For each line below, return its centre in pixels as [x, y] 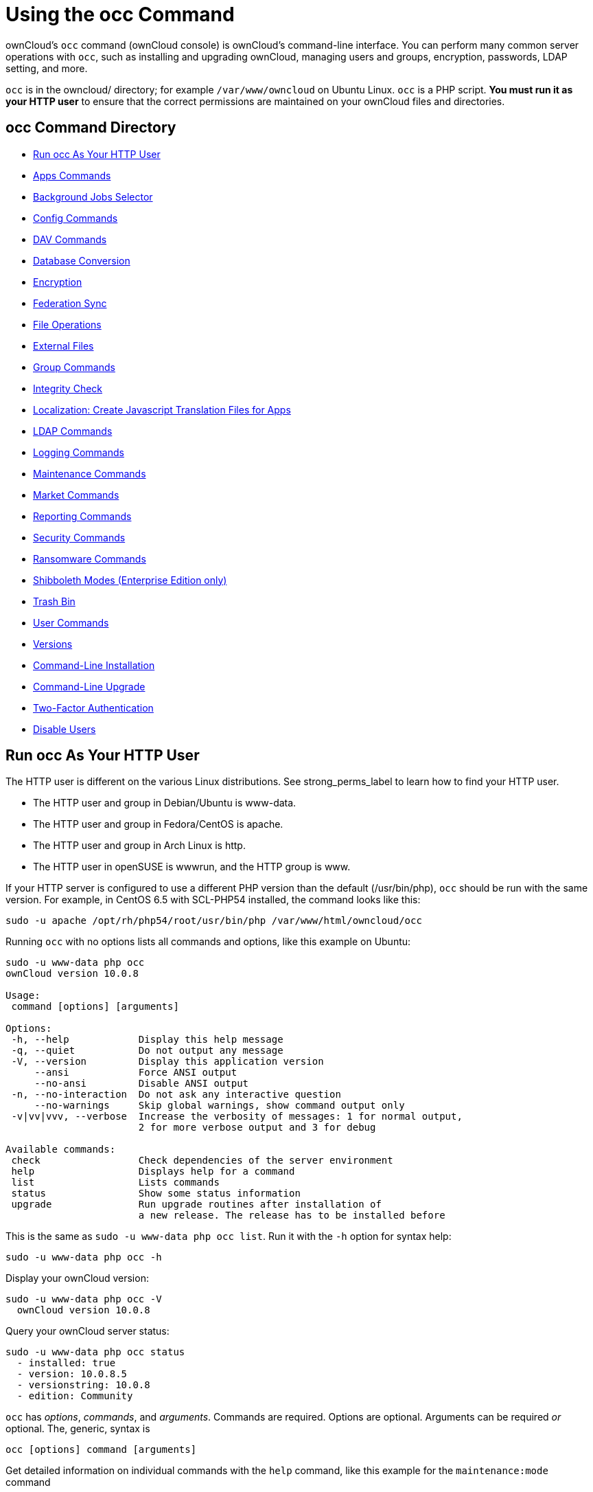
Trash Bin [54, 601]
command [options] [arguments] [95, 1007]
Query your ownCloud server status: [88, 1331]
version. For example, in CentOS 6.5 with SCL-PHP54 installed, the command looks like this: [213, 900]
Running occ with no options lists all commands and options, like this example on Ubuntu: [208, 942]
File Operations [67, 324]
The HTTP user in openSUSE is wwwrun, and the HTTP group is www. [192, 867]
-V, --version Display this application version [167, 1062]
